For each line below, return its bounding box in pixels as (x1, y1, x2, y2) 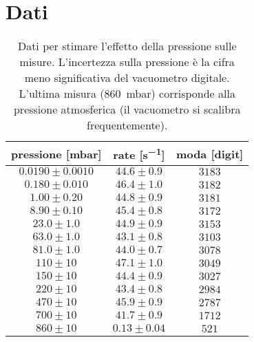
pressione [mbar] (11, 145, 102, 162)
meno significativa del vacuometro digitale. (24, 70, 230, 86)
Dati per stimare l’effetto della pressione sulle (17, 38, 237, 54)
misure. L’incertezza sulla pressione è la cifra (19, 54, 235, 70)
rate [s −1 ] (113, 145, 165, 163)
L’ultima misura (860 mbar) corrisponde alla (19, 85, 235, 102)
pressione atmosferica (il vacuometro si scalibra (13, 101, 241, 118)
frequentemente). (87, 117, 168, 133)
